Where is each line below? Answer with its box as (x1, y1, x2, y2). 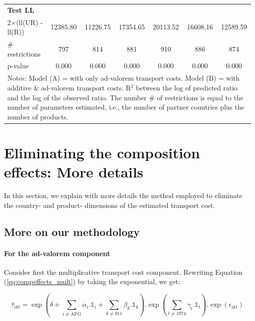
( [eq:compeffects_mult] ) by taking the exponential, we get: (4, 276, 180, 287)
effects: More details (4, 162, 144, 182)
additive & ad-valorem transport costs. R (7, 82, 131, 92)
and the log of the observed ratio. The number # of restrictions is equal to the (7, 92, 244, 102)
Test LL (7, 4, 34, 15)
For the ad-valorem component (4, 248, 110, 258)
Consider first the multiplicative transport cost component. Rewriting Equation (4, 266, 243, 277)
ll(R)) (7, 27, 25, 37)
